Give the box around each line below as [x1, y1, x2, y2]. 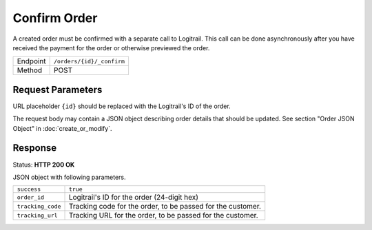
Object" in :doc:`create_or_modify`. [12, 124, 112, 132]
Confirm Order [12, 10, 98, 25]
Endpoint [17, 56, 46, 66]
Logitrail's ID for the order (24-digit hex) [68, 193, 199, 202]
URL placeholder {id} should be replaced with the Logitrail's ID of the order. [12, 102, 231, 110]
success [17, 186, 41, 193]
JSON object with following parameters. [12, 173, 127, 181]
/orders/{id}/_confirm [54, 57, 125, 65]
